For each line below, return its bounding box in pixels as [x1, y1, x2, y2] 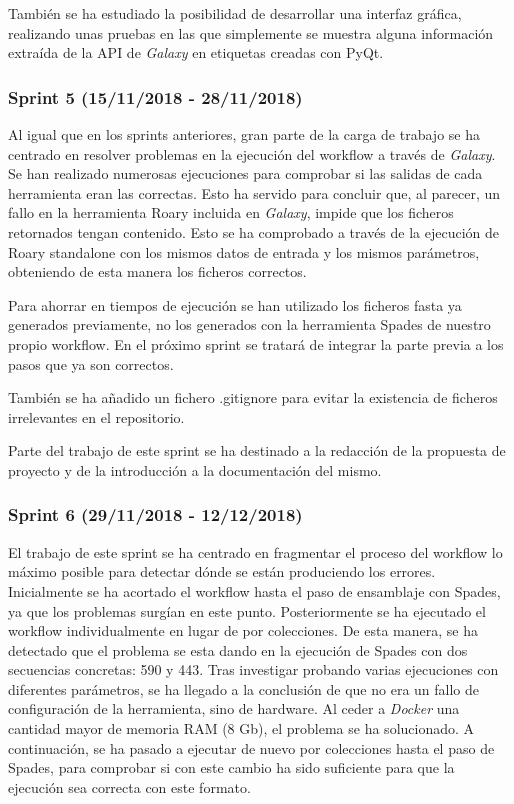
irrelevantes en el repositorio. [8, 406, 185, 427]
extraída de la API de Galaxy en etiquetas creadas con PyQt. [8, 42, 384, 63]
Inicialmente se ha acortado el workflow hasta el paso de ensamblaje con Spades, [8, 580, 501, 601]
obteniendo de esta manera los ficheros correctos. [8, 261, 307, 282]
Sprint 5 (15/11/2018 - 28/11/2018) [8, 84, 303, 109]
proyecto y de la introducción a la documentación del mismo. [8, 459, 382, 480]
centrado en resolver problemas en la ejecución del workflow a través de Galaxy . [8, 143, 496, 164]
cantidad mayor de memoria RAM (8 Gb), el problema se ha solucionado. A [8, 718, 475, 739]
